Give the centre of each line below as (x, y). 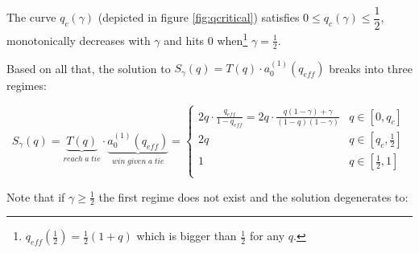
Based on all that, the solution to (89, 68)
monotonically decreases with (79, 40)
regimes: (27, 86)
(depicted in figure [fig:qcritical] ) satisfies (199, 17)
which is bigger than (187, 236)
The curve (31, 17)
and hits (184, 40)
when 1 (232, 39)
